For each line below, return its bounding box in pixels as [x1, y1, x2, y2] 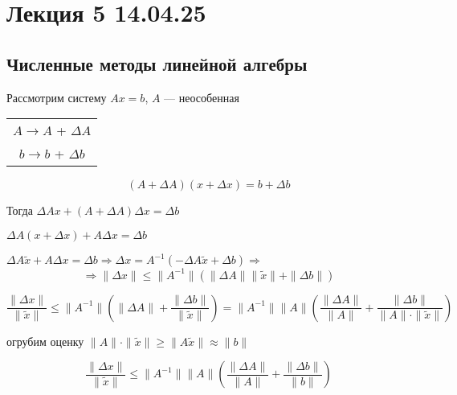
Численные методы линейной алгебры [6, 51, 308, 76]
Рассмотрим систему [6, 88, 107, 105]
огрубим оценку [6, 332, 84, 349]
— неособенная [164, 88, 239, 105]
